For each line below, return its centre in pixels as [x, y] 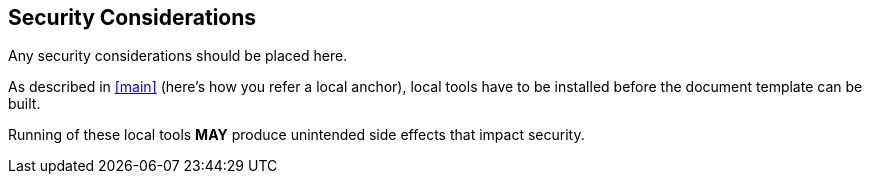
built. [24, 104]
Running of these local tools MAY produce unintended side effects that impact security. [296, 135]
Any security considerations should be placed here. [178, 56]
